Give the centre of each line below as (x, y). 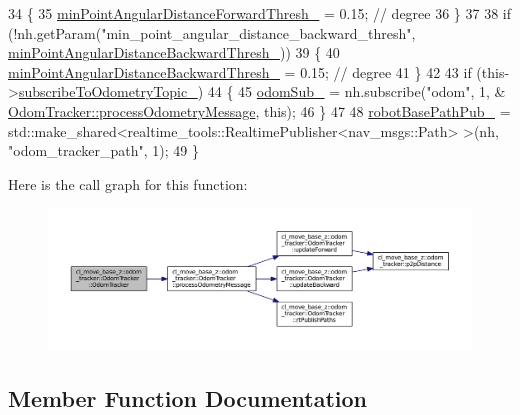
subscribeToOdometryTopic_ (108, 91)
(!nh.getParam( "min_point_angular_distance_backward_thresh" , (212, 32)
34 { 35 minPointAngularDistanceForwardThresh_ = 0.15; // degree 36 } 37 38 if (260, 13)
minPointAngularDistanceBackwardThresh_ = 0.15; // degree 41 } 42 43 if (240, 71)
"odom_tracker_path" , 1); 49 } (104, 150)
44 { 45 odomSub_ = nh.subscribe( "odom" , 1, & (356, 91)
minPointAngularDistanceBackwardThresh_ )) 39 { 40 (174, 52)
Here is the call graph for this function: (128, 183)
